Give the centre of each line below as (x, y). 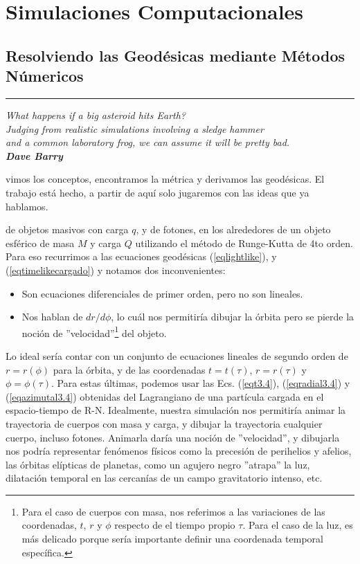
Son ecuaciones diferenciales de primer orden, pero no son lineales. (162, 293)
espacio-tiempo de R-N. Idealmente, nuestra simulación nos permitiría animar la (176, 410)
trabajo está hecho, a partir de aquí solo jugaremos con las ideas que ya (157, 192)
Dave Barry (34, 155)
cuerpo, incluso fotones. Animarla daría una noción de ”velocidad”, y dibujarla (173, 437)
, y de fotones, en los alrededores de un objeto (233, 229)
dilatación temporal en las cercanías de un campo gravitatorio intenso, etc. (164, 478)
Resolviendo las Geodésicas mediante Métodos (175, 55)
